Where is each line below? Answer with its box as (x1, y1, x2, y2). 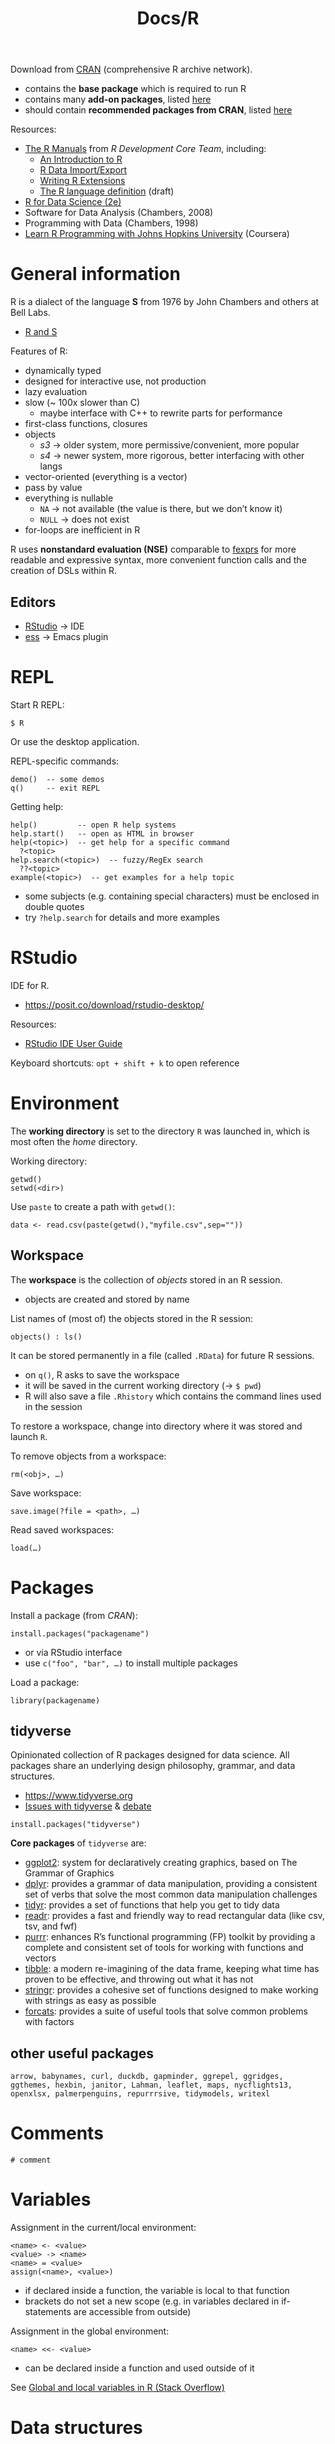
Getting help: (10, 800, 64, 812)
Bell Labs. (10, 307, 51, 319)
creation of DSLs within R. (10, 565, 117, 577)
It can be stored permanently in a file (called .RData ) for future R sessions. (10, 1349, 315, 1361)
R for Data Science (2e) (24, 196, 122, 208)
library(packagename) (10, 1695, 101, 1706)
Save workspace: (10, 1487, 82, 1499)
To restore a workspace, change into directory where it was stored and (10, 1420, 303, 1432)
